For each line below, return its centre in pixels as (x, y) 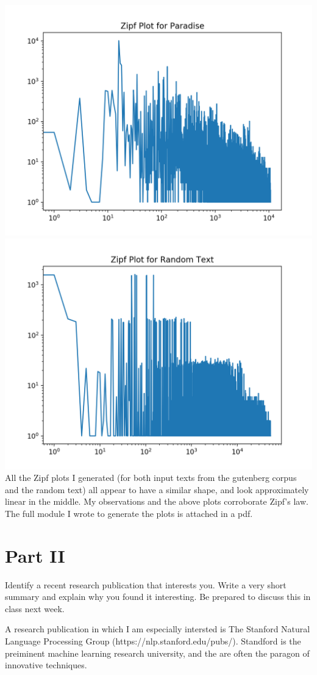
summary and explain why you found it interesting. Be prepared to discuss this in (158, 597)
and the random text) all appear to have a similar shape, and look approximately (157, 489)
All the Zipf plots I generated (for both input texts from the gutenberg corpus (151, 478)
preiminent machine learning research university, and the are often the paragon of (157, 653)
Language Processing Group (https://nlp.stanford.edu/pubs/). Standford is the (153, 641)
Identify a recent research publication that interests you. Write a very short (146, 584)
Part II (35, 555)
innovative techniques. (46, 665)
